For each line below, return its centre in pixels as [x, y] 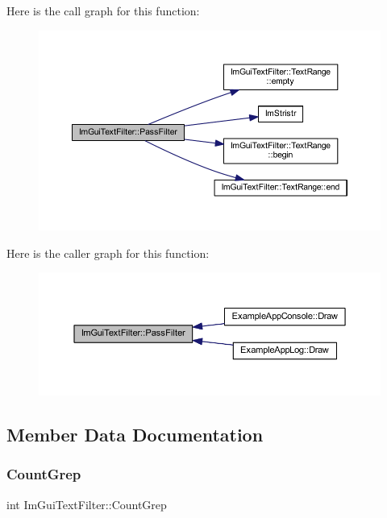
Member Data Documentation [135, 434]
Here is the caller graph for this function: [108, 253]
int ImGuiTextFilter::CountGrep [87, 504]
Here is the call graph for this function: [103, 10]
